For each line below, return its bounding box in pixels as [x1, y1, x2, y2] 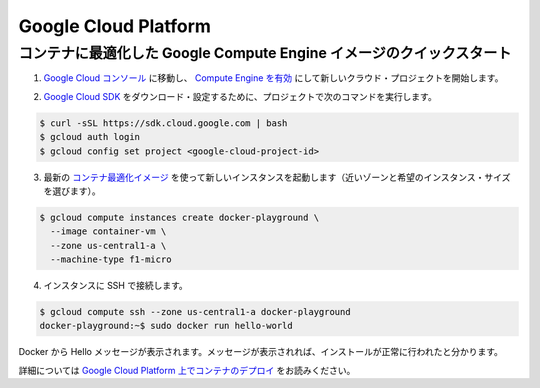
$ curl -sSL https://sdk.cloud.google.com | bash [39, 117, 288, 129]
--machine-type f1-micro [50, 254, 172, 265]
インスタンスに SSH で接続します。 [43, 280, 189, 292]
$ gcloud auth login [39, 131, 140, 143]
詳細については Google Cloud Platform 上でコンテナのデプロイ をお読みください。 [18, 364, 356, 376]
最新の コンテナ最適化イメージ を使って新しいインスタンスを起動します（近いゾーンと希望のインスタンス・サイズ [43, 171, 511, 183]
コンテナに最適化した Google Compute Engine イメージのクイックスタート [18, 44, 512, 62]
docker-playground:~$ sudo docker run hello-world [39, 320, 294, 332]
